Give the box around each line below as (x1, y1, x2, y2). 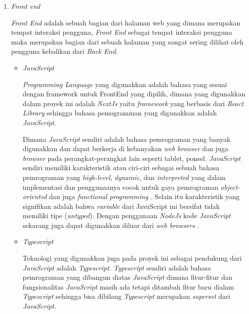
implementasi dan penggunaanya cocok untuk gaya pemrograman (22, 181, 218, 192)
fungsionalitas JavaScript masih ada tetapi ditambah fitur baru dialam (22, 281, 234, 292)
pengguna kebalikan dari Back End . (11, 46, 118, 56)
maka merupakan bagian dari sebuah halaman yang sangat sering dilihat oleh (11, 36, 244, 46)
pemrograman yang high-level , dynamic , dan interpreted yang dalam (22, 172, 226, 182)
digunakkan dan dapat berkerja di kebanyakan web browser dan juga (22, 143, 228, 154)
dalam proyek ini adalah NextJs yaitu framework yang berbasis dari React (22, 98, 244, 108)
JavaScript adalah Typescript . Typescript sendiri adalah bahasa (22, 262, 211, 272)
